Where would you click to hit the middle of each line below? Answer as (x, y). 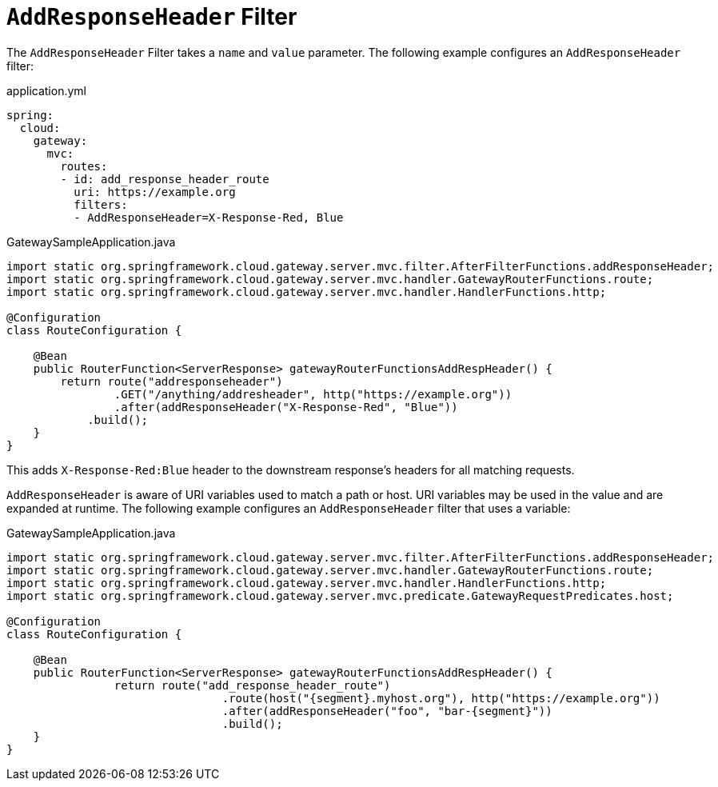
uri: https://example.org (155, 192)
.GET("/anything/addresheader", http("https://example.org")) (313, 394)
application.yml (46, 90)
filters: (101, 204)
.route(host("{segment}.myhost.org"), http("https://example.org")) (441, 698)
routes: (84, 166)
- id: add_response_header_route (165, 179)
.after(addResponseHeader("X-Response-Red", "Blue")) (286, 407)
